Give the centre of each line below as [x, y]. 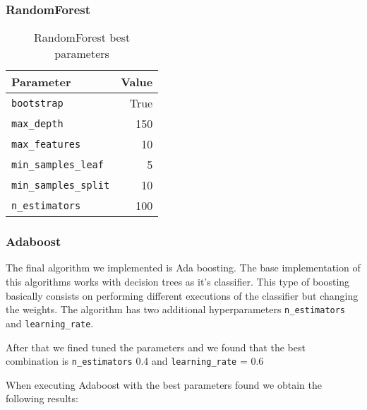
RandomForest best [82, 37]
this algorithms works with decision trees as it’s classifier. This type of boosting [178, 282]
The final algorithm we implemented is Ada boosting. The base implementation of [183, 268]
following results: [42, 398]
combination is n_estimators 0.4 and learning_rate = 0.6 [135, 361]
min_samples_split [61, 185]
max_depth [37, 123]
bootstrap [37, 103]
